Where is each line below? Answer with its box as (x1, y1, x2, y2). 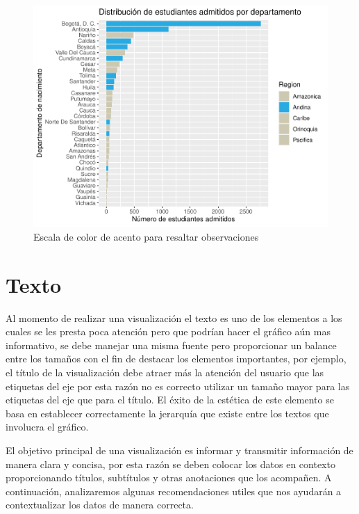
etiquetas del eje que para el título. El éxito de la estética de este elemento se (6, 392, 334, 407)
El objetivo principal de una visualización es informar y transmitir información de (6, 442, 353, 457)
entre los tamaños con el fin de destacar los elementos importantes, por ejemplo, (6, 351, 347, 366)
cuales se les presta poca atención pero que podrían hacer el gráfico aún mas (6, 324, 331, 339)
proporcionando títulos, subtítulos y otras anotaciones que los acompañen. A (6, 470, 332, 485)
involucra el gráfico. (6, 419, 89, 434)
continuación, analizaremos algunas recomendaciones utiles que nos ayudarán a (6, 483, 342, 498)
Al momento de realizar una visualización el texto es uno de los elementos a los (6, 310, 342, 325)
